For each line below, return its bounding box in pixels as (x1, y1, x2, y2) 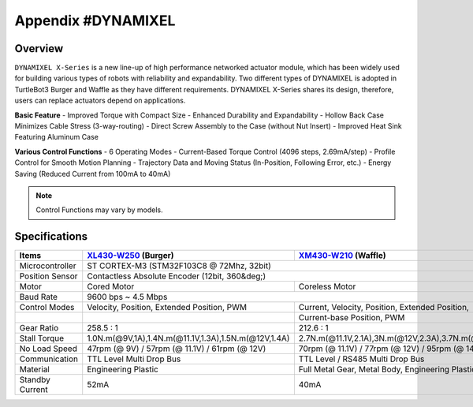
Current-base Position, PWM (298, 312, 405, 323)
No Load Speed (19, 343, 78, 354)
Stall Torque (19, 333, 65, 344)
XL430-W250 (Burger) (87, 250, 174, 261)
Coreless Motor (298, 281, 356, 292)
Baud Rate (19, 292, 58, 303)
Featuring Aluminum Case (14, 133, 99, 142)
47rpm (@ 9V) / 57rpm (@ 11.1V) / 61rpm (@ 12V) (87, 343, 266, 354)
